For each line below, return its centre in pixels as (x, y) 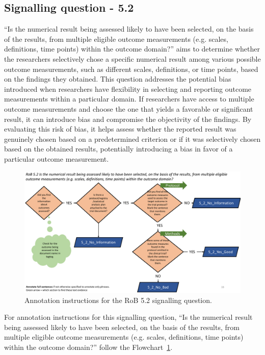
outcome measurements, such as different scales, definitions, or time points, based (131, 69)
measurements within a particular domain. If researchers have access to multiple (129, 99)
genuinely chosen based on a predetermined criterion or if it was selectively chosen (132, 138)
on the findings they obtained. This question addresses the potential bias (118, 79)
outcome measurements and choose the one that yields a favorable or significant (129, 108)
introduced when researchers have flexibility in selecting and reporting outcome (128, 88)
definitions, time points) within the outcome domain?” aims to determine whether (132, 49)
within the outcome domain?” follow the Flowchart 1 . (88, 347)
